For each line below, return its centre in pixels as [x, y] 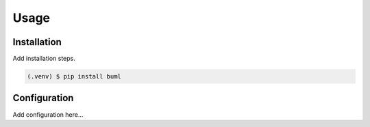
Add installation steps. [44, 59]
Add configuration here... [48, 114]
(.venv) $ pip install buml [74, 76]
